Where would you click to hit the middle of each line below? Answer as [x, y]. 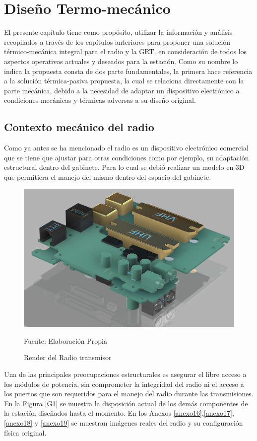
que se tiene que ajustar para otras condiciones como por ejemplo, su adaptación [127, 157]
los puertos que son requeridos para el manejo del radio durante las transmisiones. [129, 394]
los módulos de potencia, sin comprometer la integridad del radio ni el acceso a [124, 384]
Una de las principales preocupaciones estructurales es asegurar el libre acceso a [125, 374]
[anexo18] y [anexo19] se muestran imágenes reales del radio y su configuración [124, 422]
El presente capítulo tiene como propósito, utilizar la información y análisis [118, 32]
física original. [25, 432]
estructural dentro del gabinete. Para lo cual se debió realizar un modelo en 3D [124, 167]
